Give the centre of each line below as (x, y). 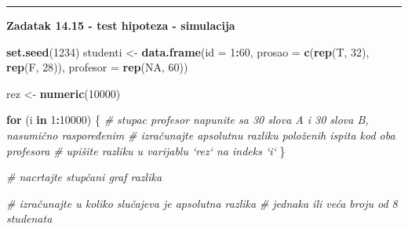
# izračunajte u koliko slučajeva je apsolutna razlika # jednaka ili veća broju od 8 (202, 203)
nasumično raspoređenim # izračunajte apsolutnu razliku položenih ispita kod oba (201, 134)
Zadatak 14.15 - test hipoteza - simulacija (121, 25)
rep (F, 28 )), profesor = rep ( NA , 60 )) (97, 67)
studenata (29, 218)
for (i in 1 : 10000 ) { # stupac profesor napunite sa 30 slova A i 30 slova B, (188, 120)
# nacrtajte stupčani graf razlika (84, 177)
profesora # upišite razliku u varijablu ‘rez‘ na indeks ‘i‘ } (146, 150)
